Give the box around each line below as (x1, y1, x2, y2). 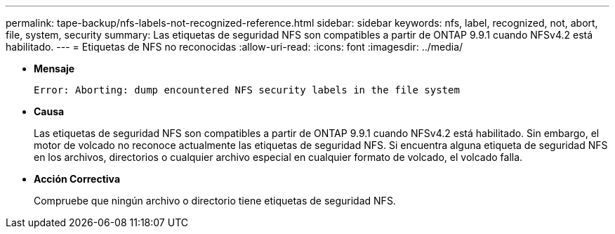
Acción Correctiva (34, 173, 121, 185)
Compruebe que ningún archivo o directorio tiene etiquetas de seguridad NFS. (34, 195, 396, 207)
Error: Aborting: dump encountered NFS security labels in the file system (34, 84, 460, 96)
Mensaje (34, 63, 75, 74)
